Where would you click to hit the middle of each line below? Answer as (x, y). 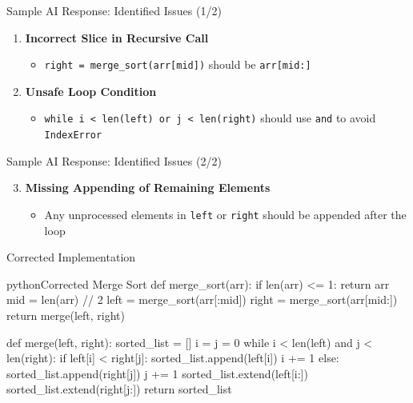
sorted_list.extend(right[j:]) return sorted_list (119, 389)
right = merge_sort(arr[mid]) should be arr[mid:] (178, 64)
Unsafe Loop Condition (91, 91)
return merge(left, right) (66, 315)
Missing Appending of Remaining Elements (148, 188)
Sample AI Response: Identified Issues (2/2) (114, 160)
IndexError (73, 136)
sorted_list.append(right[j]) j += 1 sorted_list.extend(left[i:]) (157, 373)
